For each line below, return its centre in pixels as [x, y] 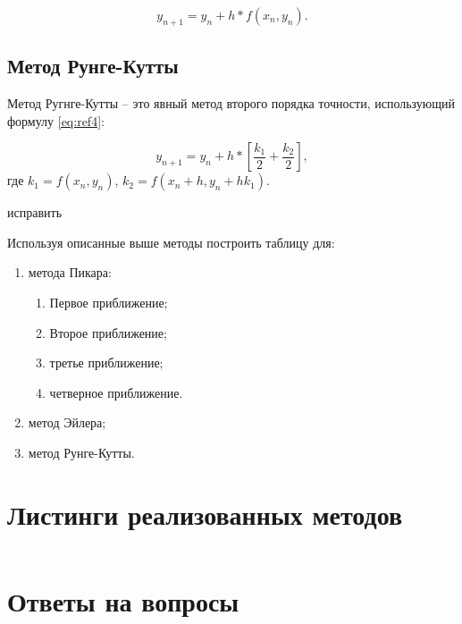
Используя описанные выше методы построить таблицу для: [171, 242]
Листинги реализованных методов [205, 514]
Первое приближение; [109, 302]
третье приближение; [106, 363]
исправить [35, 212]
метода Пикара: [70, 272]
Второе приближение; [108, 332]
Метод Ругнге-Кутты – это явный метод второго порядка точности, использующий [231, 103]
